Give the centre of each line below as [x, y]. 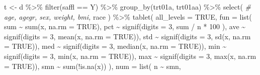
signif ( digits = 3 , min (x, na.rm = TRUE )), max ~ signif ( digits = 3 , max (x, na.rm [130, 56]
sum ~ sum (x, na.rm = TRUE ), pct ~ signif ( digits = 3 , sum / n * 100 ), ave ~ [125, 26]
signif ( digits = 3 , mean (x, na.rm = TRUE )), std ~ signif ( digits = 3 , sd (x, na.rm [127, 36]
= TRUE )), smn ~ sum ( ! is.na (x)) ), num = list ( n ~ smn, [93, 66]
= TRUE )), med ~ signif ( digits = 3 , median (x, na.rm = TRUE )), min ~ [115, 46]
